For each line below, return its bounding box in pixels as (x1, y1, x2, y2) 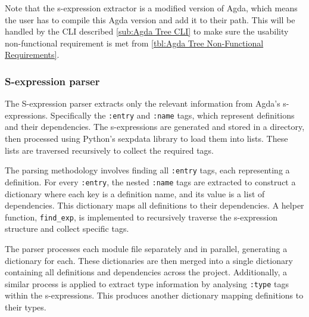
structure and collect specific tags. (5, 222, 129, 235)
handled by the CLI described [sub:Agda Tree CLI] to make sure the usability (5, 25, 289, 38)
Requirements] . (5, 48, 60, 61)
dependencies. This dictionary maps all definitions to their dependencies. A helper (5, 199, 304, 212)
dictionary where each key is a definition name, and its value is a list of (5, 187, 265, 200)
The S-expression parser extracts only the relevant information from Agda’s (5, 97, 280, 110)
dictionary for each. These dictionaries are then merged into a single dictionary (5, 254, 293, 266)
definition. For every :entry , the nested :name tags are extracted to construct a (5, 175, 296, 188)
